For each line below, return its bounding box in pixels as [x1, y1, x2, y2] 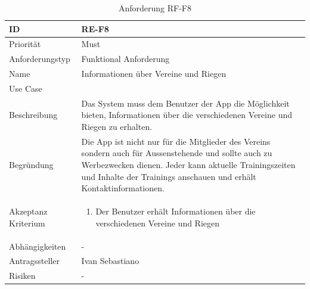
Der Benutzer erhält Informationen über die [95, 205, 256, 217]
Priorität [9, 38, 41, 50]
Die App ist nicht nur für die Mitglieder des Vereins [81, 135, 271, 147]
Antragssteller [9, 254, 60, 267]
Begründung [9, 159, 54, 171]
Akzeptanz [9, 205, 48, 217]
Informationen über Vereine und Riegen [81, 67, 227, 80]
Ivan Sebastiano [81, 254, 139, 267]
